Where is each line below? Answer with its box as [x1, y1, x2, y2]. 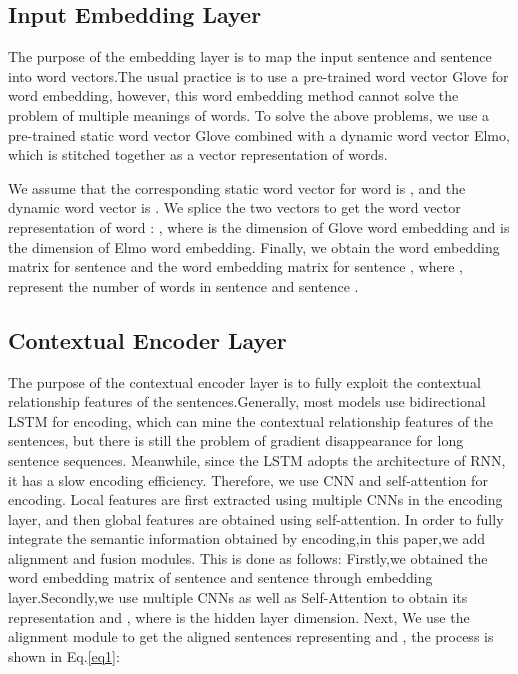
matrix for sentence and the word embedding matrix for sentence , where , [8, 256, 463, 277]
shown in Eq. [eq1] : [8, 645, 120, 666]
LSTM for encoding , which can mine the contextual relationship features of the [8, 410, 494, 431]
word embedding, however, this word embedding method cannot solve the [8, 85, 459, 106]
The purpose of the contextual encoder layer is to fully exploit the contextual [8, 371, 481, 392]
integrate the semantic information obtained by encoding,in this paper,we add [8, 528, 486, 549]
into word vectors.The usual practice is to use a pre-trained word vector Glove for [8, 65, 509, 86]
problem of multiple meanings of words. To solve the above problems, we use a [8, 104, 490, 125]
